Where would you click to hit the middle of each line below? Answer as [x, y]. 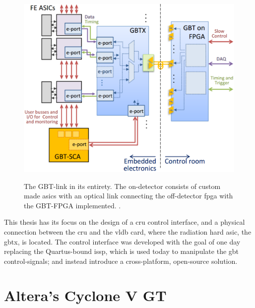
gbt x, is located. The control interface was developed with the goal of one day [122, 241]
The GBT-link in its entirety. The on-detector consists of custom [122, 186]
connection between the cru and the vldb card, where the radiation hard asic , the [128, 232]
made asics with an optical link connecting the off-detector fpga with [128, 196]
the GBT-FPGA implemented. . [72, 205]
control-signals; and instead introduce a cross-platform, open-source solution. [121, 261]
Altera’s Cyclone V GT [85, 295]
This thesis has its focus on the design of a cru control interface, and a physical [125, 222]
